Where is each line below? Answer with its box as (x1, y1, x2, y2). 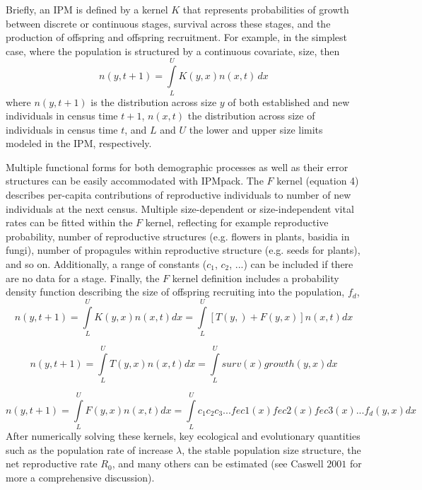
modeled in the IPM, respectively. (6, 136, 152, 151)
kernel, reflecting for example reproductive (145, 215, 329, 230)
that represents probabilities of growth (182, 2, 349, 16)
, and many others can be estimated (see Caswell (112, 456, 324, 471)
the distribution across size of (187, 108, 315, 123)
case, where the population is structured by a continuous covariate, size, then (6, 43, 340, 58)
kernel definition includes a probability (172, 270, 339, 285)
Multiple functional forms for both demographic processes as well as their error (6, 159, 348, 174)
